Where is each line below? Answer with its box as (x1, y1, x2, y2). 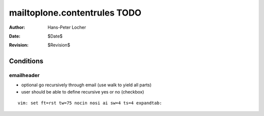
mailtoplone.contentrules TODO (9, 7, 142, 18)
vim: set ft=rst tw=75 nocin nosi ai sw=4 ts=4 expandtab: (18, 100, 162, 106)
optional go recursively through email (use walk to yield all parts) (21, 82, 152, 88)
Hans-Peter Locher (47, 24, 87, 30)
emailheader (9, 72, 40, 79)
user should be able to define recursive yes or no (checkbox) (21, 89, 144, 95)
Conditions (9, 57, 44, 65)
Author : (9, 24, 25, 30)
